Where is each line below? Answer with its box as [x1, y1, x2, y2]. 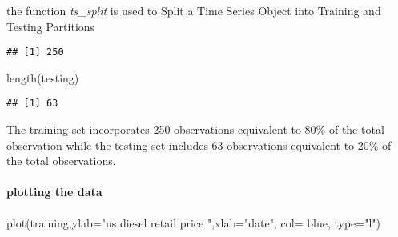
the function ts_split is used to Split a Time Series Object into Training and [6, 2, 381, 18]
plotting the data [6, 183, 103, 200]
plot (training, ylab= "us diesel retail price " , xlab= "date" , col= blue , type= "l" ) [6, 214, 381, 231]
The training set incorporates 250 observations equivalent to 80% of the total [6, 121, 384, 138]
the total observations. [6, 152, 116, 169]
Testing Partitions [6, 18, 95, 34]
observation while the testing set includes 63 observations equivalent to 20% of [6, 136, 392, 153]
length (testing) [6, 69, 79, 86]
